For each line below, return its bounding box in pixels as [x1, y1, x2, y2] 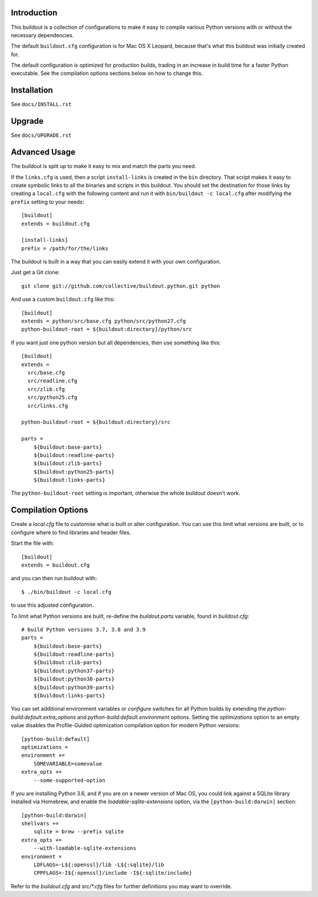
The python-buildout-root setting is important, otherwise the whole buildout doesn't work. [11, 489, 241, 497]
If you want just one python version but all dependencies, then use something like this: [11, 339, 221, 346]
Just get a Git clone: [11, 269, 60, 276]
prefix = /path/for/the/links [21, 245, 109, 252]
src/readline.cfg [27, 377, 78, 385]
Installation [11, 86, 53, 96]
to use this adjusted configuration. [11, 602, 94, 609]
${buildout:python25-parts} [33, 468, 115, 475]
